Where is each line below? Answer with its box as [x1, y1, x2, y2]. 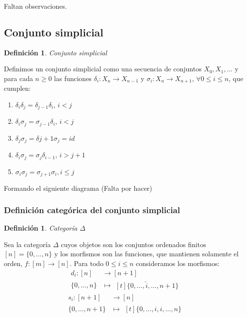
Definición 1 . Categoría [4, 223, 78, 233]
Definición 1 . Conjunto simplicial [4, 47, 107, 57]
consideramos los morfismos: [136, 258, 220, 268]
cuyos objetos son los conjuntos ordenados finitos [61, 239, 206, 249]
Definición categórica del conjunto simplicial [4, 203, 180, 216]
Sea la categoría [4, 239, 51, 249]
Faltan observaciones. [4, 1, 67, 11]
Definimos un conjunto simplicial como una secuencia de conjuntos [4, 64, 202, 74]
